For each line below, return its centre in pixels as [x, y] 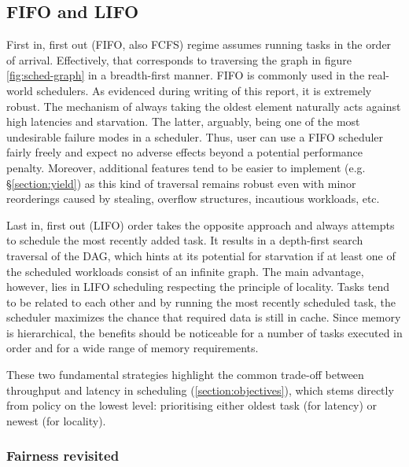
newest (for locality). [56, 420]
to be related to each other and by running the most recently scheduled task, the [201, 302]
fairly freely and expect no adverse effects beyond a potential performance [185, 152]
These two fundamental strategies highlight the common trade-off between [185, 375]
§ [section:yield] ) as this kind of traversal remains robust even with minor [181, 183]
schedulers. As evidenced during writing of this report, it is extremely [204, 90]
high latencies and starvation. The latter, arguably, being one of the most [183, 121]
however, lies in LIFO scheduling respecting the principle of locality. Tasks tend [198, 287]
